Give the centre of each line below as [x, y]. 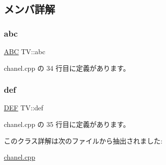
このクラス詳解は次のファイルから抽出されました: [83, 140]
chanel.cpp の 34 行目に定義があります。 [67, 68]
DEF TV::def [24, 108]
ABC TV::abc [25, 51]
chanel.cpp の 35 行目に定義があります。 [67, 124]
